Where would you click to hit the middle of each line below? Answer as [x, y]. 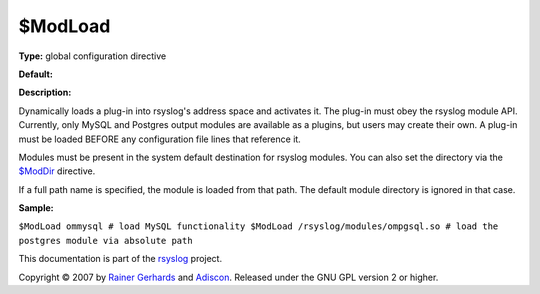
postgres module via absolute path [106, 240]
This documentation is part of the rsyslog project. [120, 259]
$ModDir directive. [57, 171]
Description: [45, 92]
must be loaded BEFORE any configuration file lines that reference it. [160, 139]
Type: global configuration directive [92, 56]
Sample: [36, 208]
